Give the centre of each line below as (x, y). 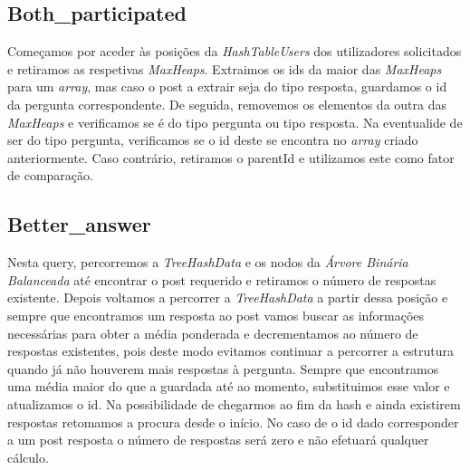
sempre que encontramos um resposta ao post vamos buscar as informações (216, 315)
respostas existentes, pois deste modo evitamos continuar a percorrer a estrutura (230, 351)
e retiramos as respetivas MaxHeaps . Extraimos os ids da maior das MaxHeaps (225, 68)
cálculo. (28, 457)
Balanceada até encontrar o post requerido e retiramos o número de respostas (222, 279)
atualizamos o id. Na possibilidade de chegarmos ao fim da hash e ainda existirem (234, 403)
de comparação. (50, 175)
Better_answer (79, 224)
